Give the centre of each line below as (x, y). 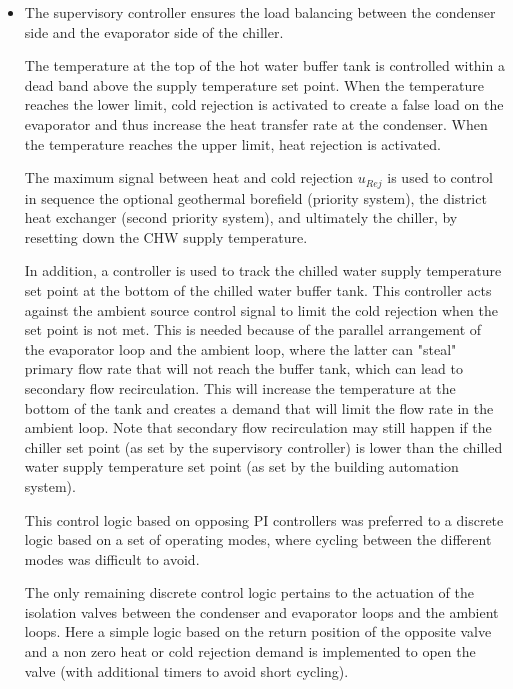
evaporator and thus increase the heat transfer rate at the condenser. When (256, 123)
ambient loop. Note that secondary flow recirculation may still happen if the (258, 427)
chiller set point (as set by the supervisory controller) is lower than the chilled (263, 446)
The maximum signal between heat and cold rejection (189, 177)
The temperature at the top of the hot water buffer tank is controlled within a (264, 65)
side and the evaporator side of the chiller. (154, 31)
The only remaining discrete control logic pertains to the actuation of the (249, 592)
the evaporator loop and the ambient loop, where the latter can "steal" (240, 348)
